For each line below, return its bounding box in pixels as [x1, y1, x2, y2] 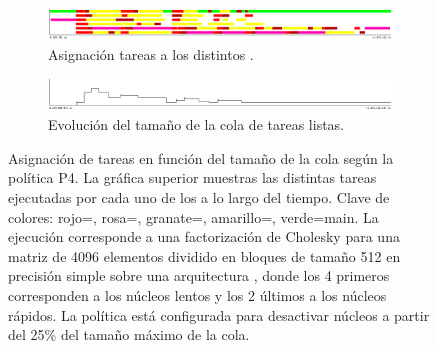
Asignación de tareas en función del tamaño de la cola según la [8, 147, 394, 168]
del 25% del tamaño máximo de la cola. [8, 324, 250, 345]
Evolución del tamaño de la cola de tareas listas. [48, 114, 345, 135]
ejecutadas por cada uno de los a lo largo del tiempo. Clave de [8, 187, 390, 208]
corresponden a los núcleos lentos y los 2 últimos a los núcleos [8, 285, 387, 306]
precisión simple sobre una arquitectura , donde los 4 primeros [8, 265, 390, 286]
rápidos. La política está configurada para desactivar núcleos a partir [8, 304, 430, 325]
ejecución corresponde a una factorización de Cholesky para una [8, 226, 400, 247]
